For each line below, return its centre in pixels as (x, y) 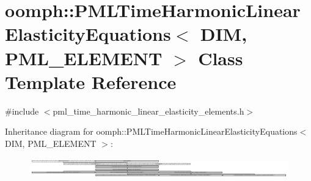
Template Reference (91, 81)
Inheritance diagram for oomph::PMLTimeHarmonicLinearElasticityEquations (151, 131)
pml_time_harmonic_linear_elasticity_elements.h (148, 111)
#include (22, 111)
